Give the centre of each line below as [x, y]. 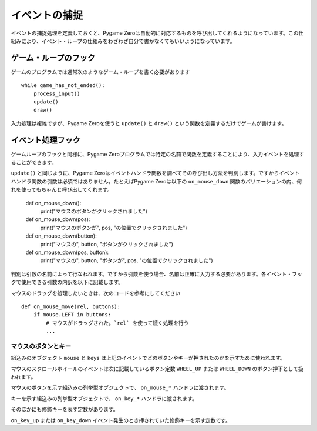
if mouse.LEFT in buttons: [72, 315]
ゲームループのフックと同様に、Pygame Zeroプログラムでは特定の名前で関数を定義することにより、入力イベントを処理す [158, 154]
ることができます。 [34, 162]
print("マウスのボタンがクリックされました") [94, 211]
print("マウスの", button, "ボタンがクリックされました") [107, 244]
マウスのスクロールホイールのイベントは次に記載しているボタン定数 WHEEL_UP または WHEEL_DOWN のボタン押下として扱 [157, 369]
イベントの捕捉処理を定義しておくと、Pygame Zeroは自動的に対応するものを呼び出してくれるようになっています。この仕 [157, 33]
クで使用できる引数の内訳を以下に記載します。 [67, 282]
